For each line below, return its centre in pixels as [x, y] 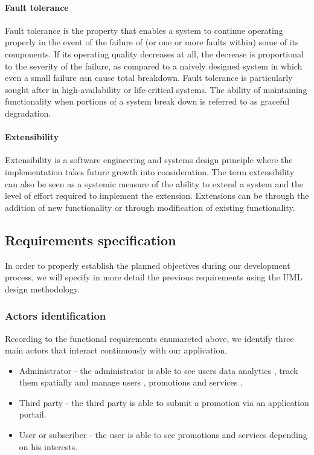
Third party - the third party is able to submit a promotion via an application [164, 402]
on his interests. [48, 446]
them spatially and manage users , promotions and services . [131, 382]
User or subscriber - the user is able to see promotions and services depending [163, 435]
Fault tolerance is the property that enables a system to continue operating [144, 30]
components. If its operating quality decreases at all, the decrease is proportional [154, 53]
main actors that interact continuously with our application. [116, 350]
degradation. [28, 113]
